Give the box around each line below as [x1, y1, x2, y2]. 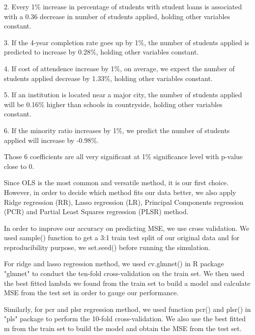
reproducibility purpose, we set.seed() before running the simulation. [4, 242, 210, 252]
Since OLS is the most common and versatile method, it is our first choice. [4, 177, 229, 188]
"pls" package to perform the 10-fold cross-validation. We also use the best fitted [4, 313, 246, 324]
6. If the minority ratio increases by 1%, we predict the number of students [4, 125, 230, 135]
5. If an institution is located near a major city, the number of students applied [4, 89, 242, 100]
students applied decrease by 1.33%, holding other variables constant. [4, 73, 213, 83]
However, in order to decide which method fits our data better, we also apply [4, 187, 236, 197]
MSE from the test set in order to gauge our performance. [4, 287, 179, 298]
